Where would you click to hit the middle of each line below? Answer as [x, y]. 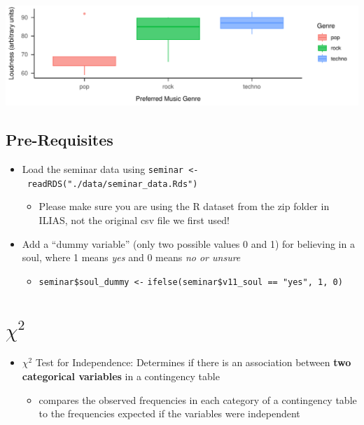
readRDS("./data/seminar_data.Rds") [112, 184]
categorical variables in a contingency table [121, 376]
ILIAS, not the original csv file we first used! [134, 220]
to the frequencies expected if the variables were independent [169, 413]
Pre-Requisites [59, 140]
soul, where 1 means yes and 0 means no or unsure [131, 257]
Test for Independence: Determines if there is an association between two [193, 362]
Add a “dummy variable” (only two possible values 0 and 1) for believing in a [188, 243]
